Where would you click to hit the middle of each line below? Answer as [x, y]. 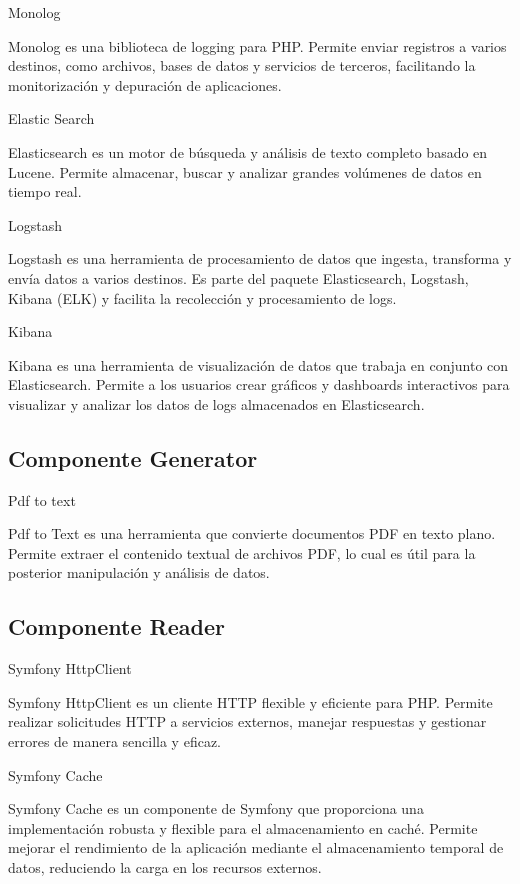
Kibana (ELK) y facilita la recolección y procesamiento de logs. [202, 297]
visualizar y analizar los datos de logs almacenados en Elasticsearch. [216, 403]
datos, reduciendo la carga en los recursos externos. [165, 867]
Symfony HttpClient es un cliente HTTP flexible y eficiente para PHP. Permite [250, 701]
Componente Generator [133, 457]
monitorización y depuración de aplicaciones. [145, 84]
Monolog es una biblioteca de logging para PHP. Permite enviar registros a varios [257, 45]
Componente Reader [116, 626]
